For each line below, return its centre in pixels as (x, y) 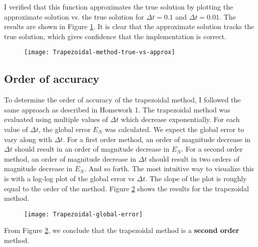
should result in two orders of (194, 158)
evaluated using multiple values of (56, 119)
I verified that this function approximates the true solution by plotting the (119, 7)
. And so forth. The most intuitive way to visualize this (169, 168)
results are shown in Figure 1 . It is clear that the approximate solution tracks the (129, 26)
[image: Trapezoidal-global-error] (84, 214)
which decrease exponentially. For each (180, 119)
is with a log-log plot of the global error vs (70, 178)
